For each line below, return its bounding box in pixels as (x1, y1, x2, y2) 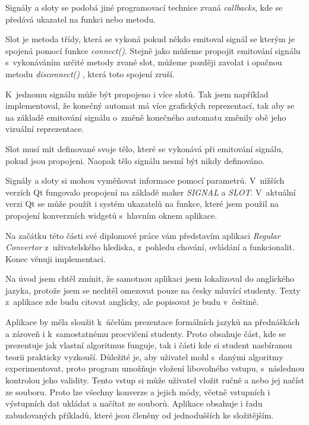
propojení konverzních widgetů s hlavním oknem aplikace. (5, 209, 217, 221)
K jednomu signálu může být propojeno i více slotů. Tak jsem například (5, 87, 269, 100)
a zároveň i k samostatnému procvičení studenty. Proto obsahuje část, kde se (5, 327, 286, 339)
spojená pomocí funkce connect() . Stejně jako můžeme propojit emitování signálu (5, 44, 301, 56)
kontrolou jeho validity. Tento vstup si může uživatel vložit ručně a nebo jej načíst (5, 374, 305, 386)
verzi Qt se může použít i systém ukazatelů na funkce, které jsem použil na (5, 197, 279, 210)
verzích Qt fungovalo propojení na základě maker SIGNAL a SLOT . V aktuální (5, 185, 296, 198)
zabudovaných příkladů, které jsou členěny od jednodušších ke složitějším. (5, 408, 274, 421)
